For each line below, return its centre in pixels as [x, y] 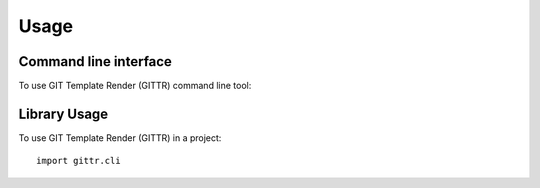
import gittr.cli [78, 161]
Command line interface [95, 61]
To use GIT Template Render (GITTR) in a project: [120, 137]
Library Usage [63, 113]
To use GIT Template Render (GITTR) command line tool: [135, 86]
